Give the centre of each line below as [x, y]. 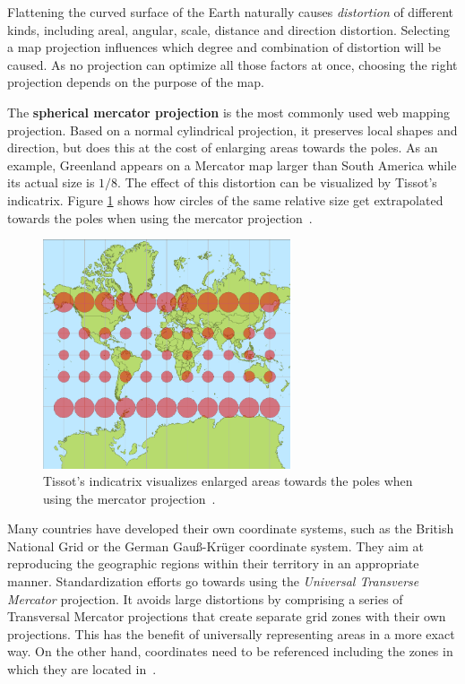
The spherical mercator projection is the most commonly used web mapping [228, 112]
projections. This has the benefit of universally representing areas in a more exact [231, 633]
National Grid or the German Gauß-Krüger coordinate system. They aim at [216, 545]
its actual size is [51, 182]
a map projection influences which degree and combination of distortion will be [224, 47]
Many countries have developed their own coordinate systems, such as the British [231, 528]
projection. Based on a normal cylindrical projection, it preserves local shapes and [232, 130]
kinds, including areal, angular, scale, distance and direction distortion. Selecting [229, 29]
